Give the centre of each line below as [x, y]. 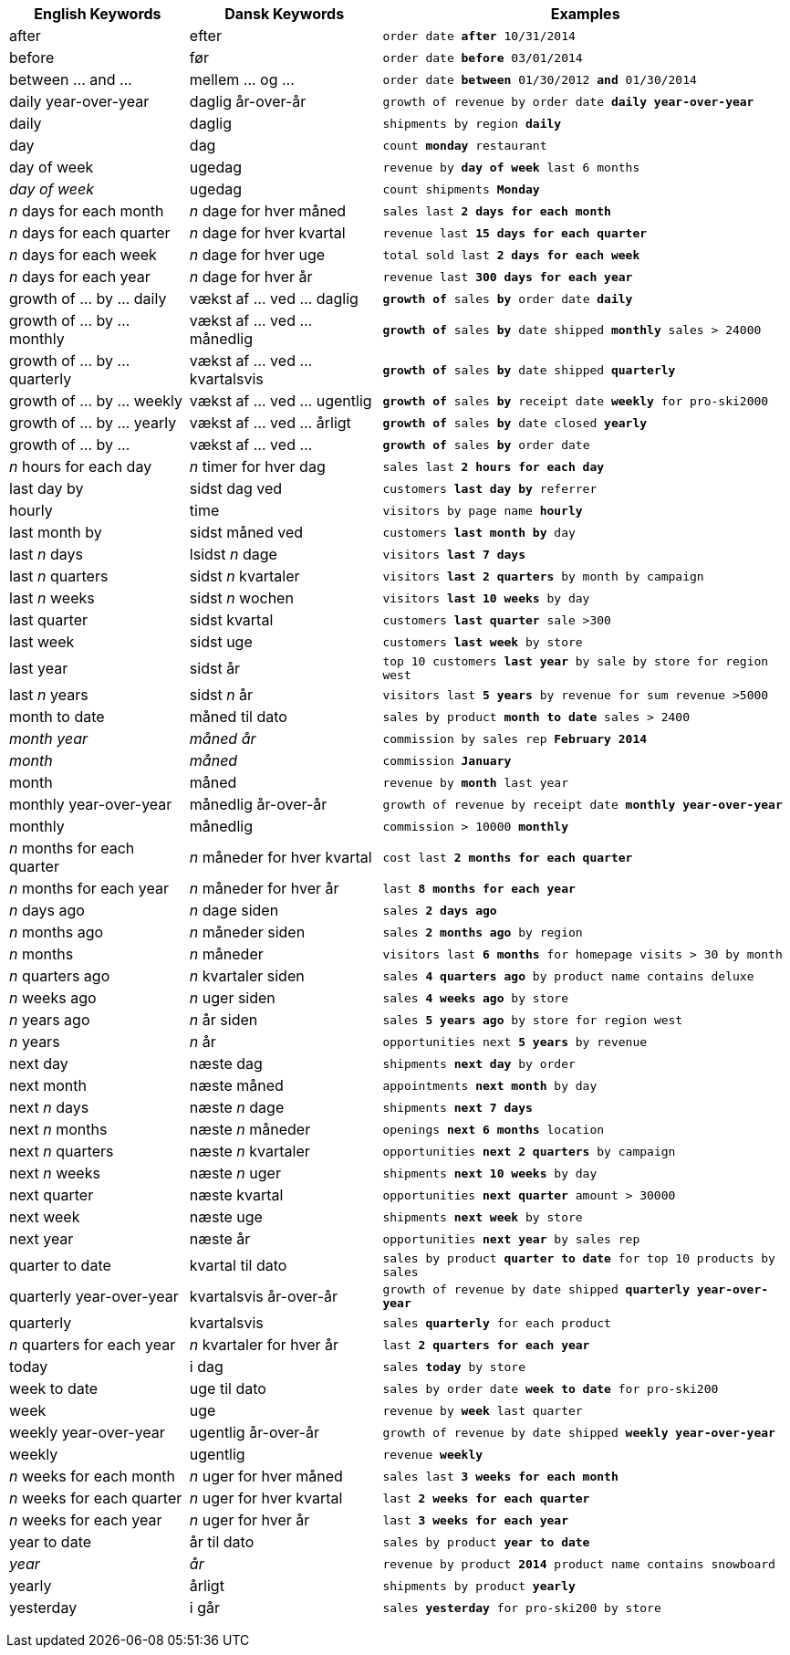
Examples [585, 14]
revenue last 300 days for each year [508, 277]
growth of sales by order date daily [508, 299]
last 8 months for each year [479, 888]
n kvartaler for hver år [264, 1345]
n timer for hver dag [257, 466]
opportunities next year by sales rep [511, 1239]
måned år [223, 738]
